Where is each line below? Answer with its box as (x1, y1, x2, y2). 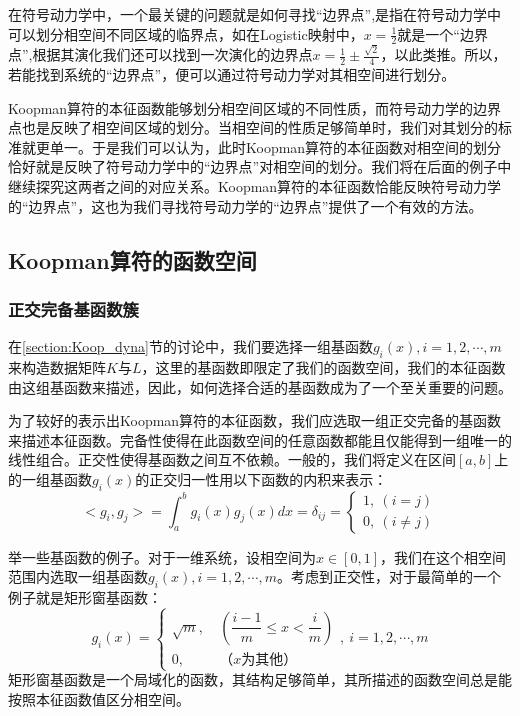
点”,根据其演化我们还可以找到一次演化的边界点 (8, 44, 313, 65)
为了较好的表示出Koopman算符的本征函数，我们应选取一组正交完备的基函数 (8, 410, 502, 431)
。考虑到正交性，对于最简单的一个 (276, 566, 501, 587)
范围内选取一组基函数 (8, 566, 148, 587)
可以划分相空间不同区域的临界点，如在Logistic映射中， (8, 23, 364, 44)
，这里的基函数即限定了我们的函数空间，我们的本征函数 (141, 356, 506, 377)
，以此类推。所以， (380, 44, 507, 65)
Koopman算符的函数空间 (8, 244, 257, 275)
